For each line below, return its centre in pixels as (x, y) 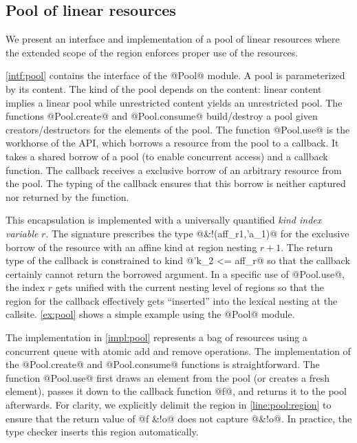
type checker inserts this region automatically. (102, 432)
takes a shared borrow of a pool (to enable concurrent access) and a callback (167, 156)
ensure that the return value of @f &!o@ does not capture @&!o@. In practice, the (179, 418)
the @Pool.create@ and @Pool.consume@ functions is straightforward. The (163, 364)
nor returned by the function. (67, 196)
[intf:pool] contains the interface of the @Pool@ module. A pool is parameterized (175, 75)
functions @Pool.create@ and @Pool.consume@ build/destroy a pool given (162, 116)
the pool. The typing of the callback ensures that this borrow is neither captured (176, 183)
